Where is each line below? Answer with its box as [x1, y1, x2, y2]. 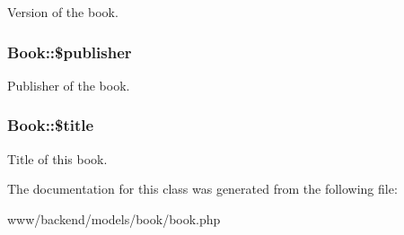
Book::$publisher [7, 40, 132, 63]
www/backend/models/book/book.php [7, 209, 221, 228]
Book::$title [7, 114, 94, 136]
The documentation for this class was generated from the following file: [7, 179, 398, 198]
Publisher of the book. [7, 75, 130, 94]
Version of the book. [7, 3, 119, 21]
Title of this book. [7, 149, 108, 168]
